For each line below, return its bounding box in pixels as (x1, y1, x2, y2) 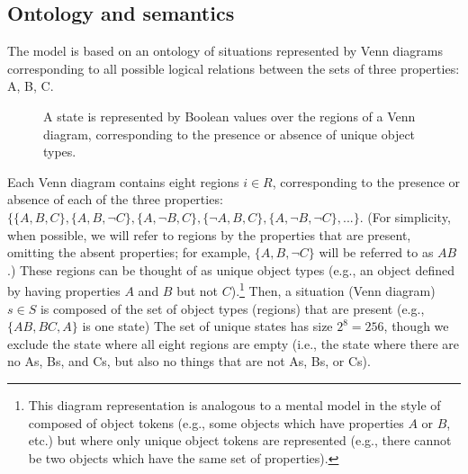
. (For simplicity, (359, 207, 451, 226)
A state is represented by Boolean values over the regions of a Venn (43, 106, 416, 125)
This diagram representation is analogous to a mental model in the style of (28, 395, 441, 414)
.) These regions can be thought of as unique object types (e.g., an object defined (7, 260, 454, 279)
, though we (383, 317, 449, 335)
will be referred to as (319, 243, 434, 262)
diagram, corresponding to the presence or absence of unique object (43, 124, 416, 143)
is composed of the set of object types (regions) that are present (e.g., (40, 299, 425, 317)
